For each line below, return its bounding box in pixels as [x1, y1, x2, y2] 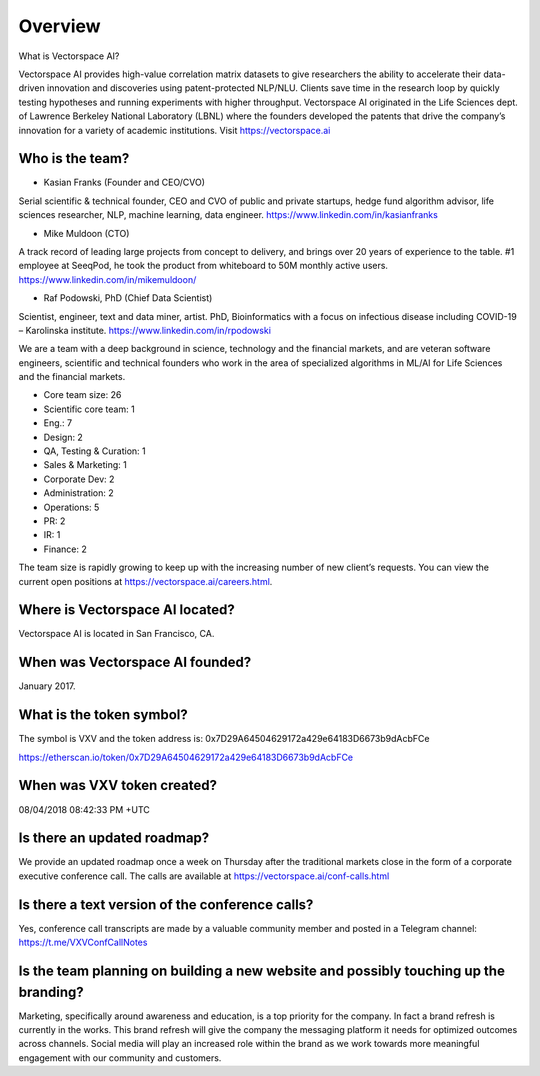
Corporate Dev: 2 [43, 473, 115, 485]
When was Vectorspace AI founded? [18, 654, 252, 671]
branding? [18, 983, 84, 1000]
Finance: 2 [43, 543, 87, 555]
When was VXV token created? [18, 777, 217, 794]
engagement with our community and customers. [18, 1051, 222, 1064]
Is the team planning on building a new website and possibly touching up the [18, 962, 505, 979]
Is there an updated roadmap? [18, 830, 210, 847]
